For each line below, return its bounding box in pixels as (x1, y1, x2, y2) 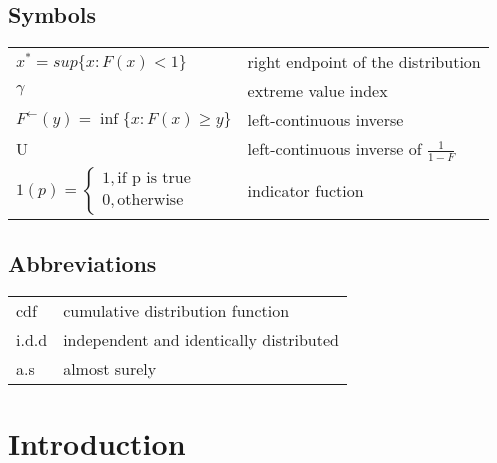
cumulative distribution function (63, 298, 290, 322)
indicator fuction (247, 179, 364, 203)
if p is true (117, 170, 191, 187)
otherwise (117, 192, 184, 209)
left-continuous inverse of (247, 137, 422, 161)
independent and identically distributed (63, 327, 339, 351)
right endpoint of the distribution (247, 50, 481, 74)
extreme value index (247, 79, 388, 103)
